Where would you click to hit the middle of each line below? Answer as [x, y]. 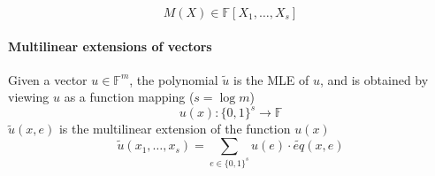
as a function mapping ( [129, 97]
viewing [29, 97]
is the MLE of [271, 79]
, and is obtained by [374, 79]
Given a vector [48, 79]
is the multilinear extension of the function [175, 129]
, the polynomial [174, 79]
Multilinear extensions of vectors [110, 46]
